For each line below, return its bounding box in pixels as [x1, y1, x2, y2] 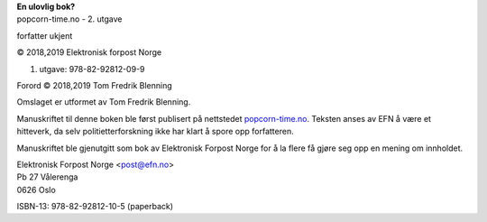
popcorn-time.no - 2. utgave [16, 14, 123, 24]
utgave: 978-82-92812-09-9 [39, 63, 145, 74]
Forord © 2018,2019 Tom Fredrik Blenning [16, 79, 173, 90]
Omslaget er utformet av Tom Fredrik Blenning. [16, 97, 191, 107]
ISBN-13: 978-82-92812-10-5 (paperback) [16, 201, 174, 212]
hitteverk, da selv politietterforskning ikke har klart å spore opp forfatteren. [16, 126, 294, 137]
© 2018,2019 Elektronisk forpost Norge [16, 47, 162, 58]
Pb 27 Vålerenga [16, 171, 78, 182]
